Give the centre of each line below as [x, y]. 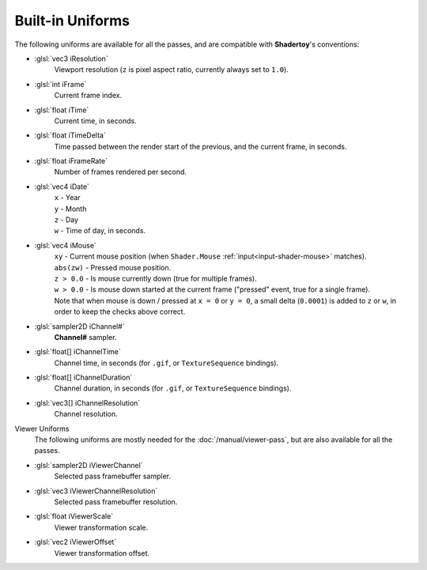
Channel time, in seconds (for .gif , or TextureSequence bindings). [166, 363]
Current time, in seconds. [96, 121]
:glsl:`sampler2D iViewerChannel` [89, 465]
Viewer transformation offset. [102, 553]
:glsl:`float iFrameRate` [71, 161]
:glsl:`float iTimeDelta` [70, 135]
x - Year [67, 198]
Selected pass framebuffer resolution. [116, 502]
